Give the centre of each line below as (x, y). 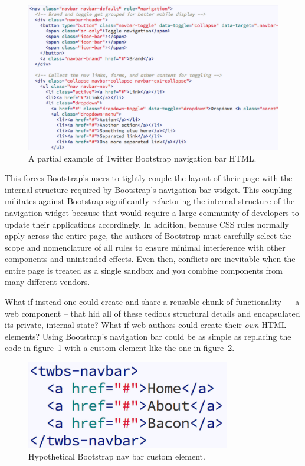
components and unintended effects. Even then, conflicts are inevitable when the (150, 259)
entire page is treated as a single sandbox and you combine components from (144, 270)
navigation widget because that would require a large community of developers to (152, 212)
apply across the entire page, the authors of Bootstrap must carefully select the (148, 236)
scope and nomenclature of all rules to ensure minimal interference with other (145, 247)
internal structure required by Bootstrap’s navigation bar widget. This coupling (148, 189)
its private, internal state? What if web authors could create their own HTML (146, 325)
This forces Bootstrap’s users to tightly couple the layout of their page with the (149, 178)
